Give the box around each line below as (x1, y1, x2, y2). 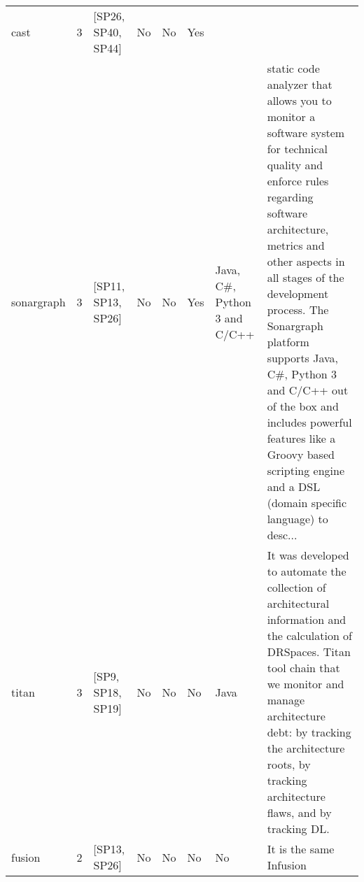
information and (267, 611, 346, 627)
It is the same (267, 841, 335, 857)
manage (267, 692, 304, 708)
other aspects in (267, 253, 345, 269)
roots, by (267, 756, 311, 772)
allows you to (267, 92, 332, 108)
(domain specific (267, 495, 347, 511)
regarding (267, 189, 314, 205)
